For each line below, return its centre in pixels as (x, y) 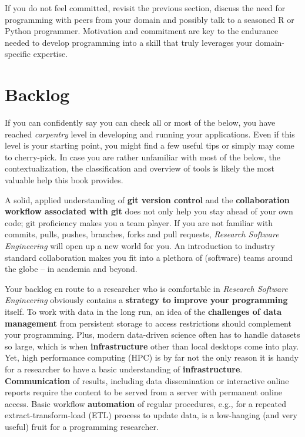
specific (18, 54)
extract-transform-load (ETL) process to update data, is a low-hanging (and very (151, 415)
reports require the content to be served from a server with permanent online (143, 392)
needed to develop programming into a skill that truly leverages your (129, 42)
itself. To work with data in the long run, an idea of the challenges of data (143, 311)
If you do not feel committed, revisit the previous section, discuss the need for (145, 8)
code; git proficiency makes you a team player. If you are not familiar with (139, 222)
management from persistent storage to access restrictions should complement (148, 323)
